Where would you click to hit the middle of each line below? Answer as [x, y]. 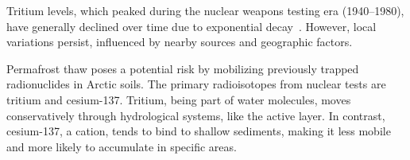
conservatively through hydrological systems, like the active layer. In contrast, [196, 115]
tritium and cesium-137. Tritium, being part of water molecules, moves [179, 99]
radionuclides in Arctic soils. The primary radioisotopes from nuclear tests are [196, 84]
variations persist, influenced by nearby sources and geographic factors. [180, 42]
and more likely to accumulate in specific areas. [122, 146]
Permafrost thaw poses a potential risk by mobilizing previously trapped [183, 68]
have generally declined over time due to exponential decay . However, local [191, 26]
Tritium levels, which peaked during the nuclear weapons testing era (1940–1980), [205, 10]
